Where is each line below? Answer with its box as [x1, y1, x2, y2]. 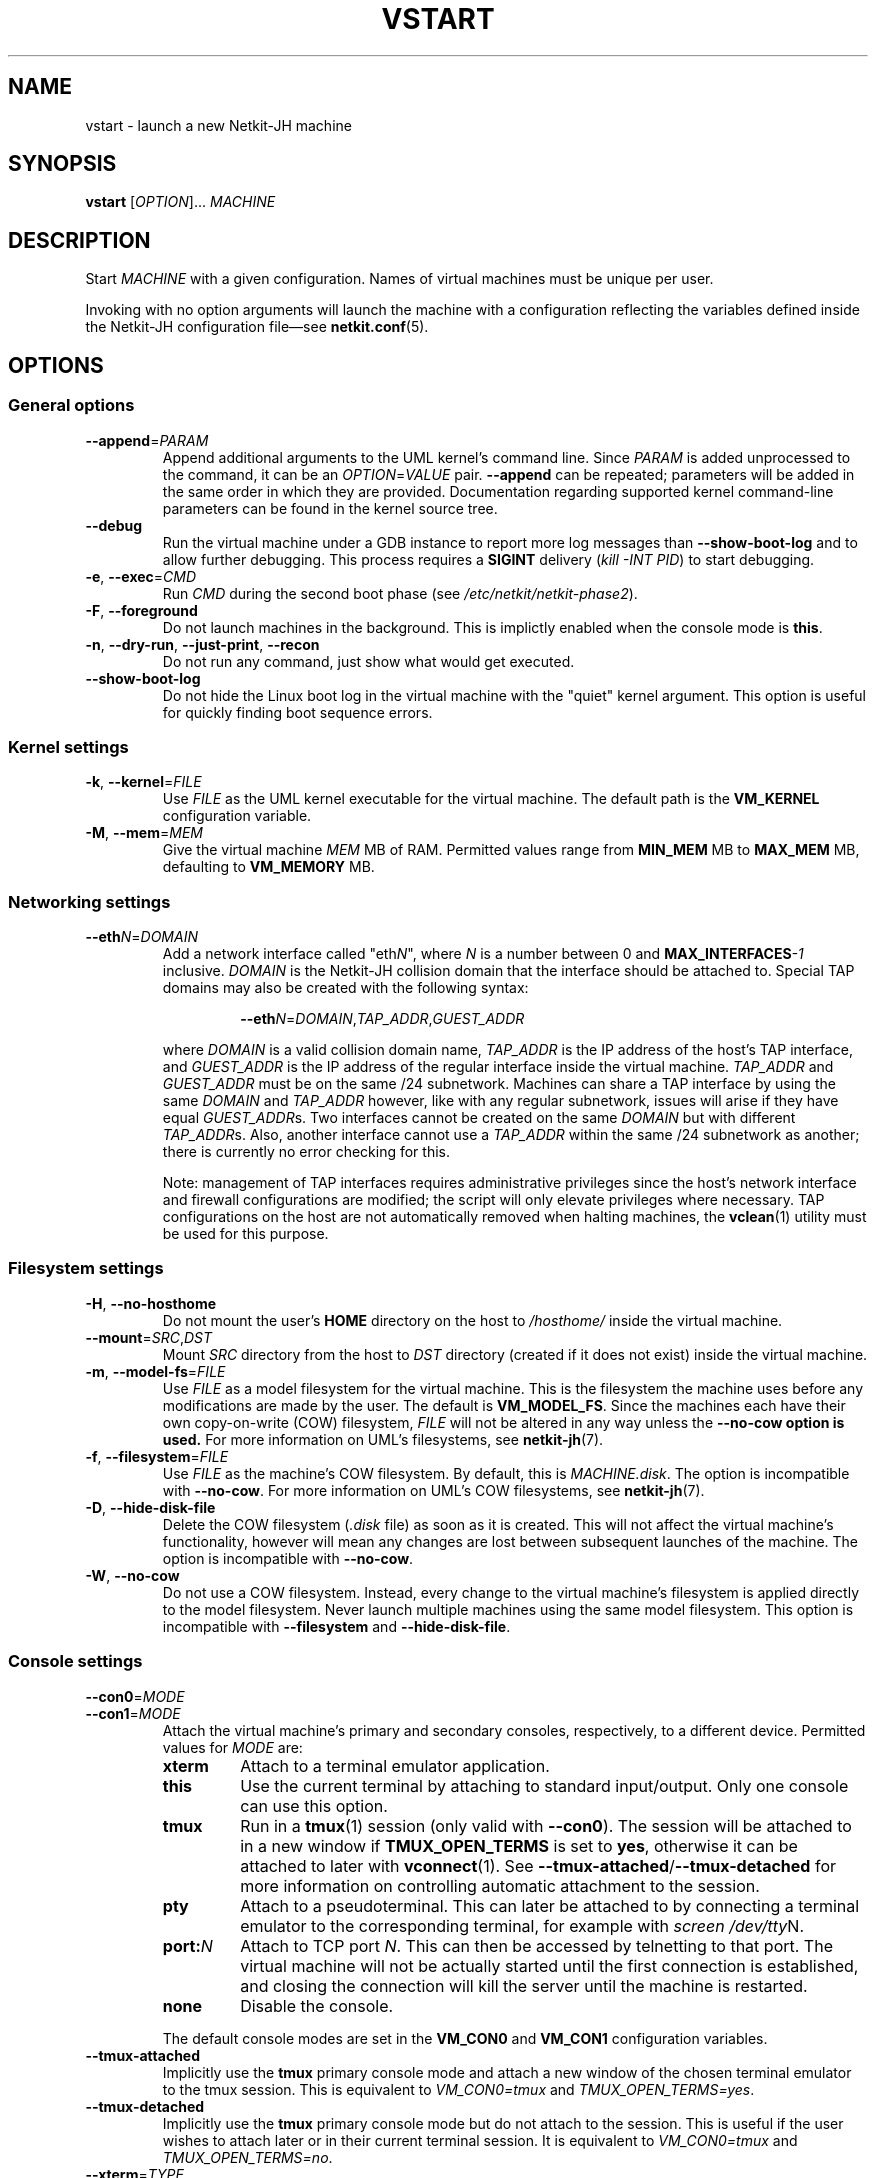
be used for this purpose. [162, 1225, 329, 1242]
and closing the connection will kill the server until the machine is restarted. [240, 1975, 808, 1996]
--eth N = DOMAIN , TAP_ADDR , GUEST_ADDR [240, 1010, 525, 1027]
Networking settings [8, 891, 171, 912]
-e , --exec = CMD [85, 567, 197, 585]
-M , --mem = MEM [85, 824, 203, 842]
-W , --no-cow [85, 1566, 180, 1584]
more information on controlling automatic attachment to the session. [240, 1875, 760, 1896]
